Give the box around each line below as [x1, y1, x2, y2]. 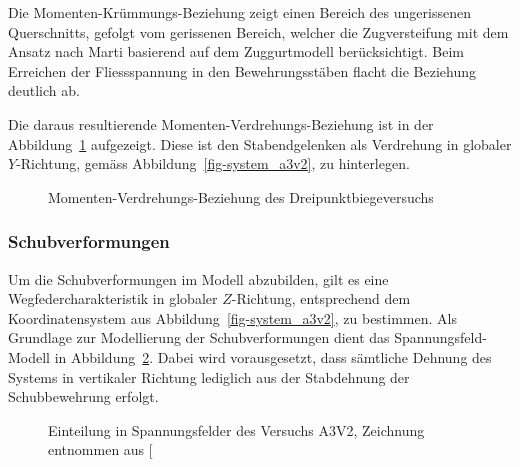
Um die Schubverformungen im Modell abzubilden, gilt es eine [8, 268, 389, 289]
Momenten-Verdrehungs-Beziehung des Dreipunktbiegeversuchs [48, 186, 434, 207]
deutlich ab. [8, 80, 80, 101]
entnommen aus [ [48, 439, 153, 460]
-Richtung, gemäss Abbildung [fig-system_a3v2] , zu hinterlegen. [16, 153, 410, 174]
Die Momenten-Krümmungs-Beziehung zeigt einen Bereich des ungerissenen [8, 2, 471, 22]
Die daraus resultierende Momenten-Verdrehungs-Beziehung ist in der [8, 113, 434, 134]
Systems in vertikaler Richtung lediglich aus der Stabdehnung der [8, 366, 410, 387]
